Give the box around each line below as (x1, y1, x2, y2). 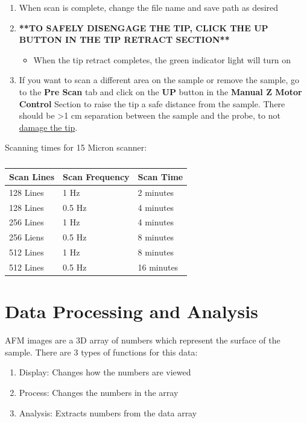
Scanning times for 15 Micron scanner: (5, 141, 147, 154)
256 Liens (9, 231, 44, 243)
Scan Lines (9, 170, 55, 183)
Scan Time (138, 170, 183, 183)
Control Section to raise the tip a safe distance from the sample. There (19, 97, 285, 110)
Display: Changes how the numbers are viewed (19, 366, 191, 378)
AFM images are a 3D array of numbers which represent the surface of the (5, 334, 280, 346)
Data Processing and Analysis (5, 299, 258, 324)
